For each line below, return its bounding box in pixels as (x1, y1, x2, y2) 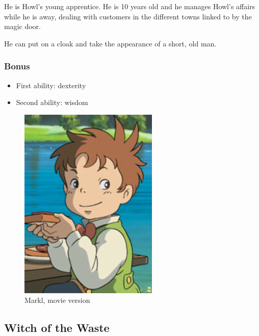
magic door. (4, 21, 41, 32)
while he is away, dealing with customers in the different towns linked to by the (4, 11, 252, 21)
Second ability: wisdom (16, 97, 88, 108)
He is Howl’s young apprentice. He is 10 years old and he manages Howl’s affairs (4, 1, 255, 11)
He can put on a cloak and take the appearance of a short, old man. (4, 38, 217, 48)
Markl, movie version (24, 295, 90, 305)
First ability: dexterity (16, 80, 86, 90)
